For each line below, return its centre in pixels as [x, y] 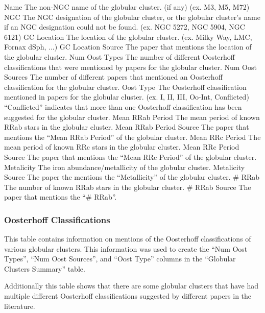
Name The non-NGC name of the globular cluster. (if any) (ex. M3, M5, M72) [127, 7]
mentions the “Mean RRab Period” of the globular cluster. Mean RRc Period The [132, 137]
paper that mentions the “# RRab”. [61, 197]
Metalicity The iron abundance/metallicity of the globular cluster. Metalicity [125, 167]
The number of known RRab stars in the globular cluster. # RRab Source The [128, 187]
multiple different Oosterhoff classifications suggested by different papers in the [128, 296]
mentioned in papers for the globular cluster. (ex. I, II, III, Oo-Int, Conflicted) [127, 97]
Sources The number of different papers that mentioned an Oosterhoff [113, 77]
